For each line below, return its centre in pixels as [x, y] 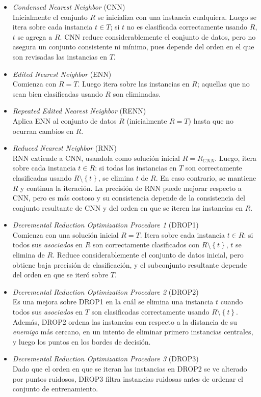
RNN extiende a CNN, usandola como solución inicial [96, 158]
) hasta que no [211, 120]
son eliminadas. [137, 93]
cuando [232, 302]
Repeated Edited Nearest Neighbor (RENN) [79, 111]
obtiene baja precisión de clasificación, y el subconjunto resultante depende [130, 264]
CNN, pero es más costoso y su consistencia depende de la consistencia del [129, 198]
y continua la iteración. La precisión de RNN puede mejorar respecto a [131, 188]
